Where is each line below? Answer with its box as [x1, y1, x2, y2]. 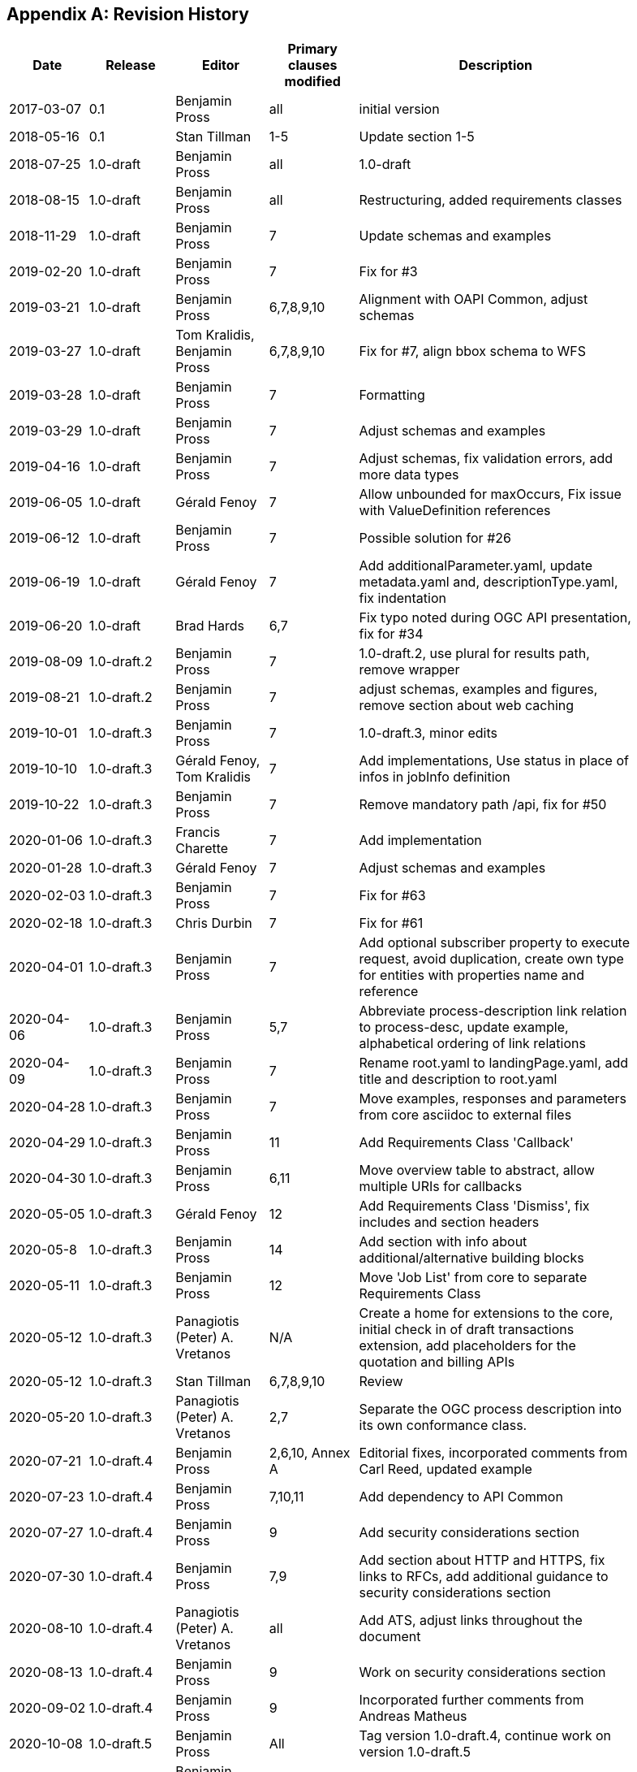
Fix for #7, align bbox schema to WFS [359, 343, 587, 360]
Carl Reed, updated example [359, 1461, 532, 1478]
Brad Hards [175, 617, 244, 635]
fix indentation [359, 590, 446, 607]
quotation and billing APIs [359, 1354, 515, 1371]
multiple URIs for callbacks [359, 1178, 523, 1195]
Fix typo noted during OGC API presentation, [359, 609, 631, 626]
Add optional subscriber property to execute [359, 934, 630, 951]
